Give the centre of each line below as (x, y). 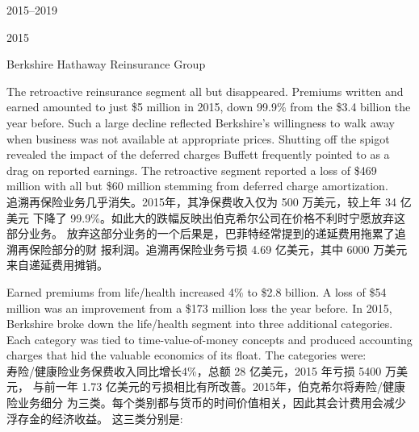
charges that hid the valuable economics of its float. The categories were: (186, 355)
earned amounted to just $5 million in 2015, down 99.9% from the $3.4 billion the (209, 107)
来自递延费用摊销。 (57, 265)
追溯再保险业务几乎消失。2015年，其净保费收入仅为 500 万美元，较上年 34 (201, 201)
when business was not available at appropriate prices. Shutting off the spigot (198, 138)
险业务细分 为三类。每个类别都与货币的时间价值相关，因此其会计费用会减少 (206, 403)
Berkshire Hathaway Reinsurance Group (106, 64)
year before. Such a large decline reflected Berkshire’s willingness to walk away (201, 122)
